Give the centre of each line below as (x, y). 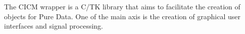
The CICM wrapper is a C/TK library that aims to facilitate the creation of (122, 6)
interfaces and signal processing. (54, 26)
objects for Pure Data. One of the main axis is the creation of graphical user (122, 16)
